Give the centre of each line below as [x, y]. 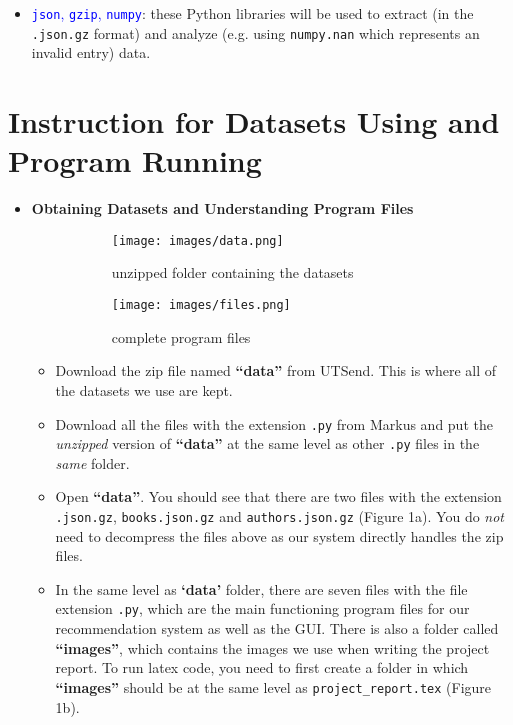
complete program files [181, 336]
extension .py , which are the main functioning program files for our [262, 608]
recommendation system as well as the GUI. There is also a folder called [277, 628]
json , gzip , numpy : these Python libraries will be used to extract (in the [252, 13]
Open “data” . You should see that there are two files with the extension [278, 496]
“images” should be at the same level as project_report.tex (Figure [273, 686]
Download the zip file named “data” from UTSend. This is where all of [276, 370]
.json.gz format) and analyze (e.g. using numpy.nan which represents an [255, 32]
